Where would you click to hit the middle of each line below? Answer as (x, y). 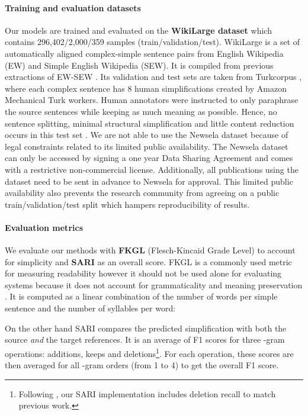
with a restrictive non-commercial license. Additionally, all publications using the (152, 169)
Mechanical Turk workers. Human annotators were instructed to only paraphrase (152, 100)
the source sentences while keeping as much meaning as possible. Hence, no (141, 111)
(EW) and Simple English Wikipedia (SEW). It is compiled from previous (139, 65)
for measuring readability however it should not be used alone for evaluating (143, 273)
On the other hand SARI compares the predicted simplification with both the (146, 328)
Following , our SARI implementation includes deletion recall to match (147, 393)
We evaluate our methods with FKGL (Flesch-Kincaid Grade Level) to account (150, 250)
